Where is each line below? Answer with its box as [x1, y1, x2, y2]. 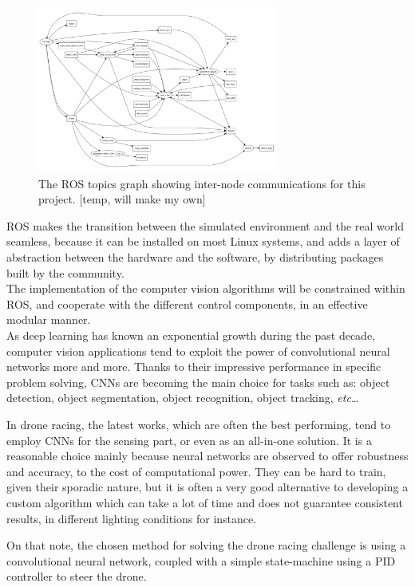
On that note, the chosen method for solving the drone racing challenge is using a [6, 537, 406, 554]
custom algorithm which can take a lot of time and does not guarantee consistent [6, 494, 403, 510]
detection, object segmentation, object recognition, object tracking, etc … [6, 389, 359, 406]
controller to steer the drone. [6, 568, 147, 585]
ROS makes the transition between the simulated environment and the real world [6, 217, 404, 234]
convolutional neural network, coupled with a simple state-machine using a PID [6, 552, 396, 569]
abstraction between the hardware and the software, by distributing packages [6, 249, 384, 266]
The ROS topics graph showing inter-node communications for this [38, 175, 366, 191]
